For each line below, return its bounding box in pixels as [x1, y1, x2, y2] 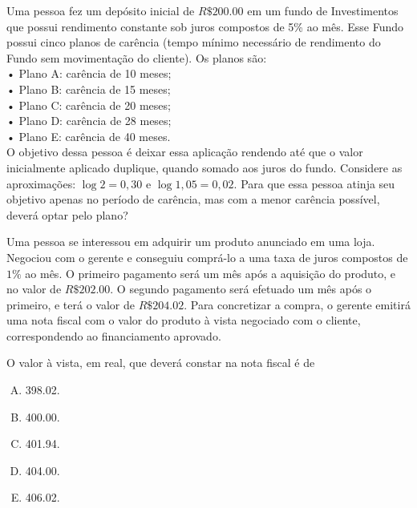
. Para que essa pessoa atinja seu [233, 175, 395, 192]
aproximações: [6, 175, 76, 192]
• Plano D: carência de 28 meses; [6, 112, 172, 129]
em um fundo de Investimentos [247, 2, 399, 18]
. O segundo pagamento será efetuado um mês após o [110, 280, 372, 297]
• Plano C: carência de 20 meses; [6, 96, 171, 113]
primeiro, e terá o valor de [6, 296, 135, 312]
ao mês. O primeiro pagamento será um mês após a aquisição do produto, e [25, 264, 396, 281]
